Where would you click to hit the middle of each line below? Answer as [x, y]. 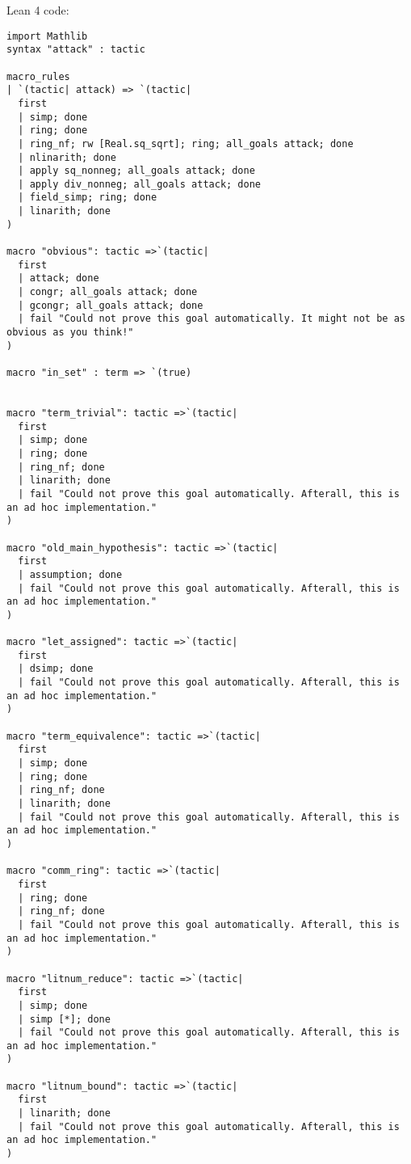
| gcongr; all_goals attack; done [111, 305]
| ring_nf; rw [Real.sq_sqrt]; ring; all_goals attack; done [186, 143]
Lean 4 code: [38, 10]
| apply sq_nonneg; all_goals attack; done [136, 171]
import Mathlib [47, 36]
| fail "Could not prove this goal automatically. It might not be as [212, 319]
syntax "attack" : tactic [76, 50]
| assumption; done [70, 574]
